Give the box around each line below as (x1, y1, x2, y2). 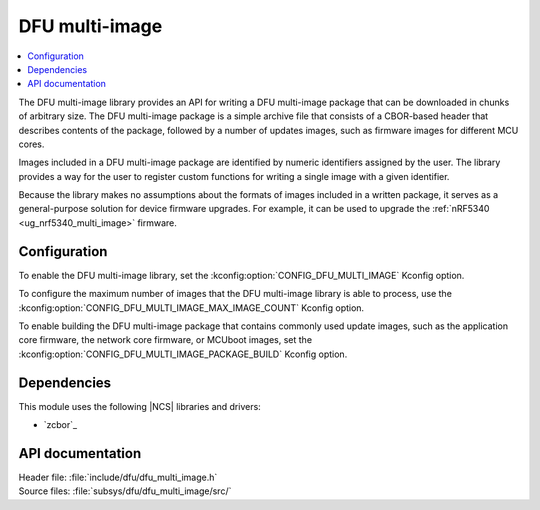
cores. (18, 138, 45, 150)
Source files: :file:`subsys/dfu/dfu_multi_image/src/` (18, 485, 232, 497)
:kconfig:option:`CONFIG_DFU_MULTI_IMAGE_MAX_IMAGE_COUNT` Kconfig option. (18, 301, 365, 314)
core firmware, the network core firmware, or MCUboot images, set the (18, 334, 313, 346)
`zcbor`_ (43, 419, 78, 430)
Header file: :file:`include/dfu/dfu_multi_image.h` (18, 471, 218, 483)
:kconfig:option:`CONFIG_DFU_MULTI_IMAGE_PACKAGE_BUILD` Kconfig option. (18, 348, 348, 360)
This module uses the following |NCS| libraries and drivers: (18, 400, 262, 412)
